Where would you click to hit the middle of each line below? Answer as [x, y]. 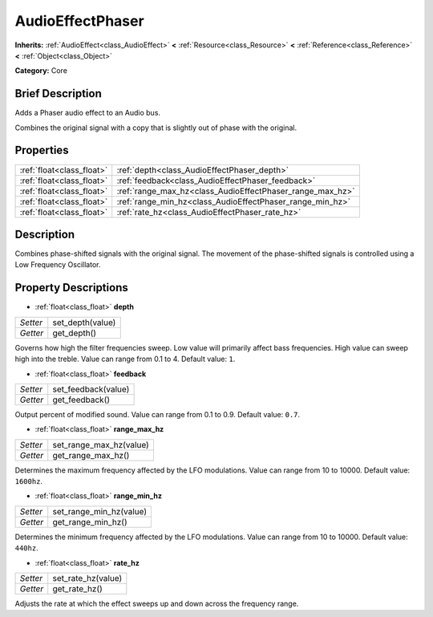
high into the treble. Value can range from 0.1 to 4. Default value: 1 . [125, 359]
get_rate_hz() [78, 589]
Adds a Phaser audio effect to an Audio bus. [87, 113]
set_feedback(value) [91, 389]
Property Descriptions [71, 288]
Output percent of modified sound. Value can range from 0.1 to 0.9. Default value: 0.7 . [158, 414]
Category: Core [41, 71]
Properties [42, 150]
